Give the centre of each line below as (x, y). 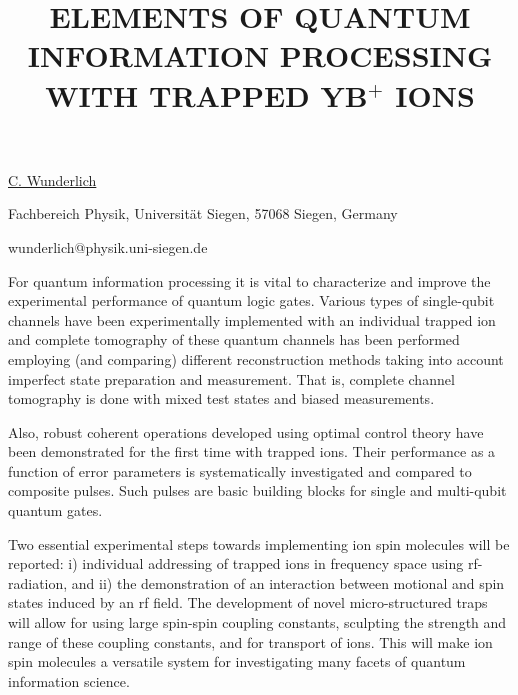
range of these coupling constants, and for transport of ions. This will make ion (250, 641)
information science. (69, 680)
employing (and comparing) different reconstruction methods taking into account (256, 358)
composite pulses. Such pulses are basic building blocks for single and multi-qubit (257, 490)
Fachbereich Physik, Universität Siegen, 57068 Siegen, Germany (203, 213)
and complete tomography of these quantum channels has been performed (234, 339)
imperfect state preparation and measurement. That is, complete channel (231, 378)
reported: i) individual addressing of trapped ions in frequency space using (236, 563)
